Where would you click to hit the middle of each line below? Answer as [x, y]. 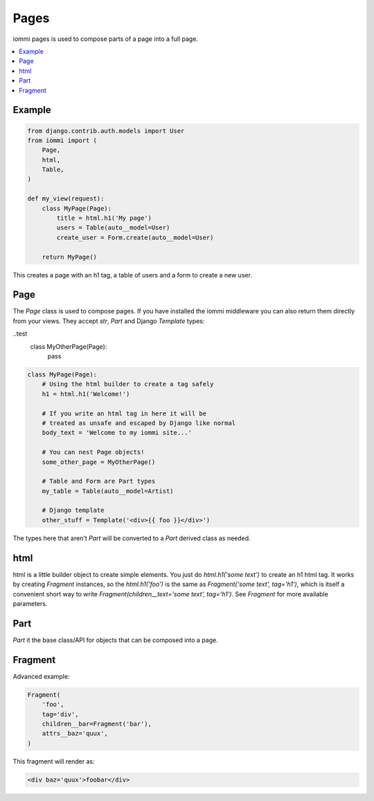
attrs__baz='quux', [75, 734]
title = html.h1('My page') [104, 218]
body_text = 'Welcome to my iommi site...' [117, 433]
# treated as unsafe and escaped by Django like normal [139, 423]
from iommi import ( [62, 140]
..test [20, 334]
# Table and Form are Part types [99, 481]
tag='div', [60, 714]
